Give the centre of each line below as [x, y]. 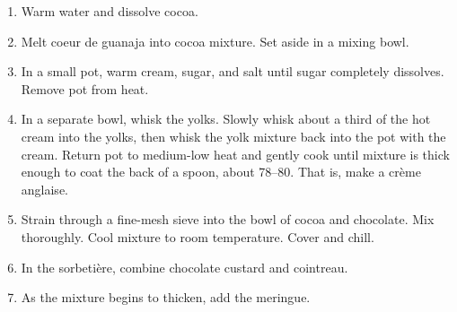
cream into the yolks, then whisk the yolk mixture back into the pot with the [233, 136]
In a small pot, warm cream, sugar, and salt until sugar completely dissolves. [233, 71]
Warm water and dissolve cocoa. [110, 11]
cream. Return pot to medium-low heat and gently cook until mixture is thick [235, 154]
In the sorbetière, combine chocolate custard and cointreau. [185, 267]
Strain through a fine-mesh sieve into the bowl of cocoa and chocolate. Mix [228, 219]
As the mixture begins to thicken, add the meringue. [166, 297]
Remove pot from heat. [85, 88]
